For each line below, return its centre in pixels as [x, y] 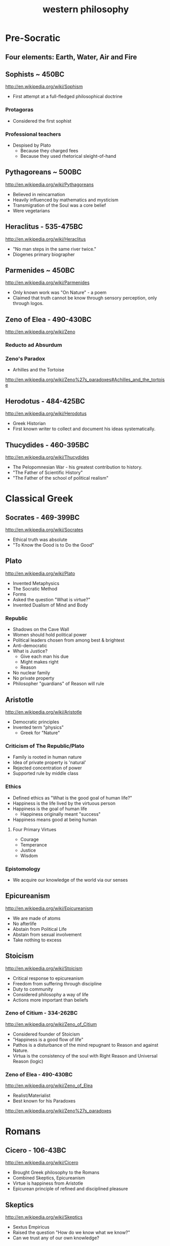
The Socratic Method [35, 589]
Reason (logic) [28, 1061]
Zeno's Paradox [25, 359]
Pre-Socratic [33, 38]
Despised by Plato [32, 145]
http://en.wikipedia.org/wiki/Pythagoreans [50, 184]
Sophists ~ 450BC [35, 74]
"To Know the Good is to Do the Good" [53, 545]
